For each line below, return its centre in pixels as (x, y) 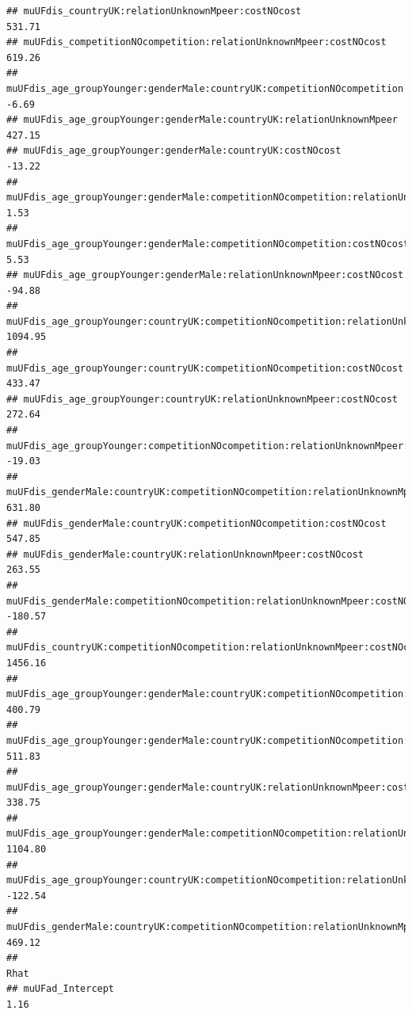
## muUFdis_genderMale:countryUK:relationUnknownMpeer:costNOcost (185, 554)
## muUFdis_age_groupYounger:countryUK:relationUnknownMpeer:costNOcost (202, 399)
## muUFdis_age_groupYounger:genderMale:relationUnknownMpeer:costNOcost (205, 275)
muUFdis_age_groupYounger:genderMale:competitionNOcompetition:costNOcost (208, 244)
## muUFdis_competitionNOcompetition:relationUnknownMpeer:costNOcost (196, 42)
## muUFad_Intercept (61, 989)
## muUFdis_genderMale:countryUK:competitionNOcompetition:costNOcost (196, 523)
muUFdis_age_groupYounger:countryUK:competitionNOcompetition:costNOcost (205, 368)
